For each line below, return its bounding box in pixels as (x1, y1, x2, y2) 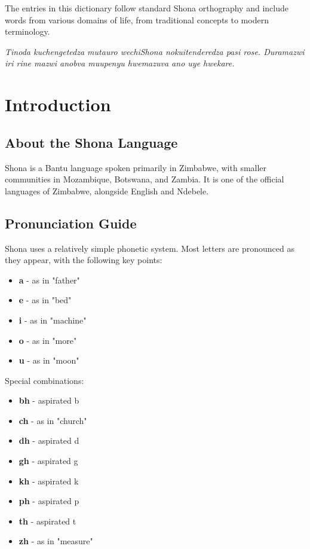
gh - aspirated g (19, 455, 78, 467)
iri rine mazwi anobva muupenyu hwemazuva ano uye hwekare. (5, 57, 235, 69)
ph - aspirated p (19, 495, 79, 507)
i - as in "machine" (19, 313, 87, 326)
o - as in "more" (19, 334, 77, 346)
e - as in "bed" (19, 294, 72, 306)
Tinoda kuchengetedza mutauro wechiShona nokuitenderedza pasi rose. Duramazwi (5, 45, 305, 57)
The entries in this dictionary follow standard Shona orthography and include (5, 2, 288, 14)
